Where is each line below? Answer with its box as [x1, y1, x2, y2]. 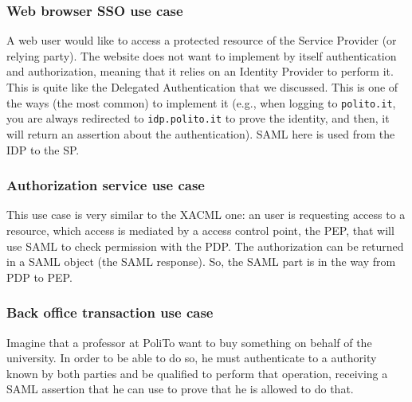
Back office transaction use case [6, 302, 214, 322]
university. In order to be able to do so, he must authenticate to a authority [6, 349, 377, 366]
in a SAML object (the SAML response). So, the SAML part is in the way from [6, 253, 396, 270]
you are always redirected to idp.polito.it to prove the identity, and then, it [6, 110, 390, 127]
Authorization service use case [6, 175, 205, 195]
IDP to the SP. [6, 141, 80, 158]
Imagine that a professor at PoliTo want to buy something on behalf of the [6, 334, 372, 350]
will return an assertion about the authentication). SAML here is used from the [6, 125, 395, 142]
